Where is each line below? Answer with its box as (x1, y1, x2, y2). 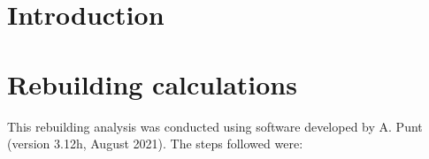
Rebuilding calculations (7, 65, 297, 102)
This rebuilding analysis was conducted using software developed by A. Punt (7, 117, 423, 135)
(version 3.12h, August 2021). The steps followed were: (7, 134, 303, 153)
